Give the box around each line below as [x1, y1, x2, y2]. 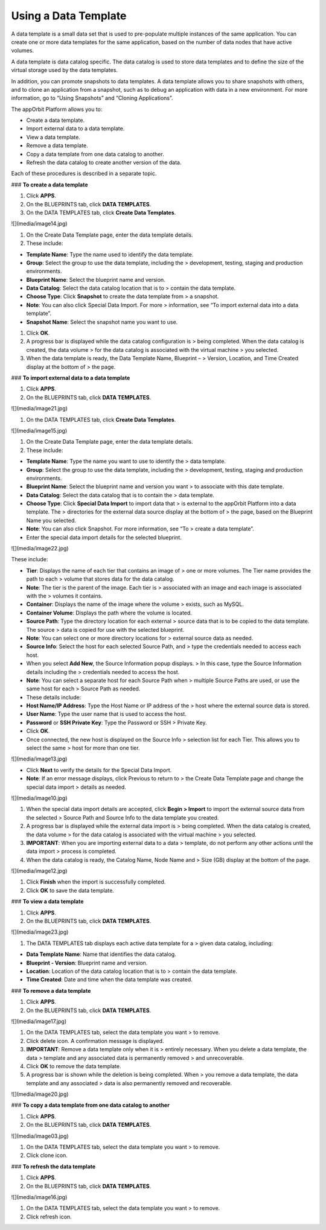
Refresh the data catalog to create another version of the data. [26, 159, 182, 166]
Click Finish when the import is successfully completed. [26, 878, 166, 885]
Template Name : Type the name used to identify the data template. [26, 250, 194, 258]
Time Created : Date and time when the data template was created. [26, 976, 193, 983]
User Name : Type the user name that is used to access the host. [26, 710, 187, 718]
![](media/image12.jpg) [11, 867, 68, 875]
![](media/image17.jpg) [11, 1018, 66, 1025]
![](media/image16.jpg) [11, 1193, 68, 1200]
